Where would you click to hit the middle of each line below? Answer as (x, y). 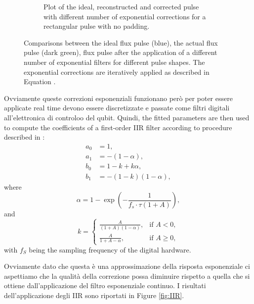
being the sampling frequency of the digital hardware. (110, 249)
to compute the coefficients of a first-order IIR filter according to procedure (118, 127)
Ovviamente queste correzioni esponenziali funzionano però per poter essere (118, 98)
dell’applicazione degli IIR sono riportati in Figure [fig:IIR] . (94, 295)
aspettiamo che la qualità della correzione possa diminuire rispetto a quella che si (127, 276)
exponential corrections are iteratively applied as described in (117, 72)
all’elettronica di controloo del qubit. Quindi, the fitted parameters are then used (127, 117)
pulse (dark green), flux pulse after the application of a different (121, 52)
